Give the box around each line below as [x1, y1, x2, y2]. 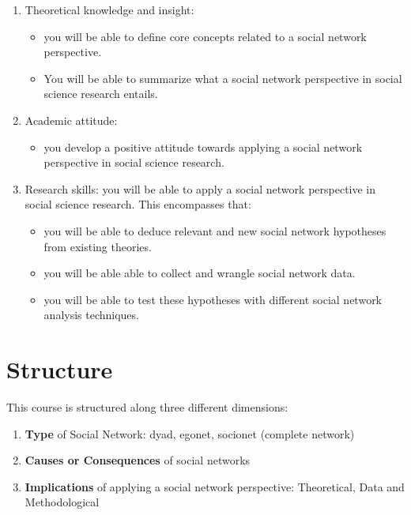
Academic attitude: [25, 111, 118, 128]
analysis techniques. [43, 306, 139, 323]
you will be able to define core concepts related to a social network [43, 28, 367, 44]
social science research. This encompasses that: [25, 196, 251, 212]
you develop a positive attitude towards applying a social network [43, 138, 363, 155]
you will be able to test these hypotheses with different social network [43, 291, 383, 307]
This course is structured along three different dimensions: [6, 399, 288, 415]
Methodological [25, 494, 100, 510]
